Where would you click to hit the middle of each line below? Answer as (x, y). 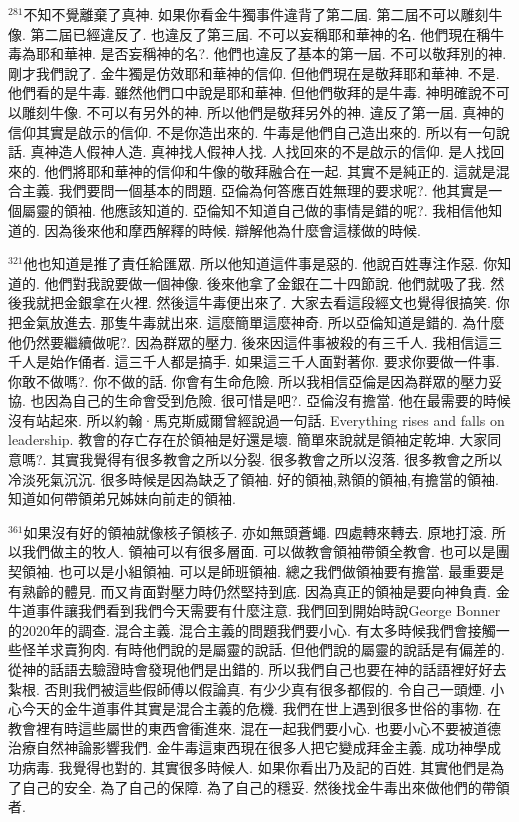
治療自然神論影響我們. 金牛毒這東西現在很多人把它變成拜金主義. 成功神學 (248, 747)
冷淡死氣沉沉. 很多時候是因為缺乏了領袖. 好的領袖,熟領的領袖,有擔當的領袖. (253, 478)
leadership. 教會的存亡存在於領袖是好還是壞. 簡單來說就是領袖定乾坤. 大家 (248, 439)
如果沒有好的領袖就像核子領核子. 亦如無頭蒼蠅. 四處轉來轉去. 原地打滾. (255, 531)
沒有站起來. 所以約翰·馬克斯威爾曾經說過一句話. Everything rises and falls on (256, 419)
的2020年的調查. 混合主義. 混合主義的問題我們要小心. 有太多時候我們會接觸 (252, 629)
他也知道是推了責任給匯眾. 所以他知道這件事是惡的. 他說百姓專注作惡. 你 (260, 263)
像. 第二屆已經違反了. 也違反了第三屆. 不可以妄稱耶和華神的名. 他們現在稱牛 (256, 33)
